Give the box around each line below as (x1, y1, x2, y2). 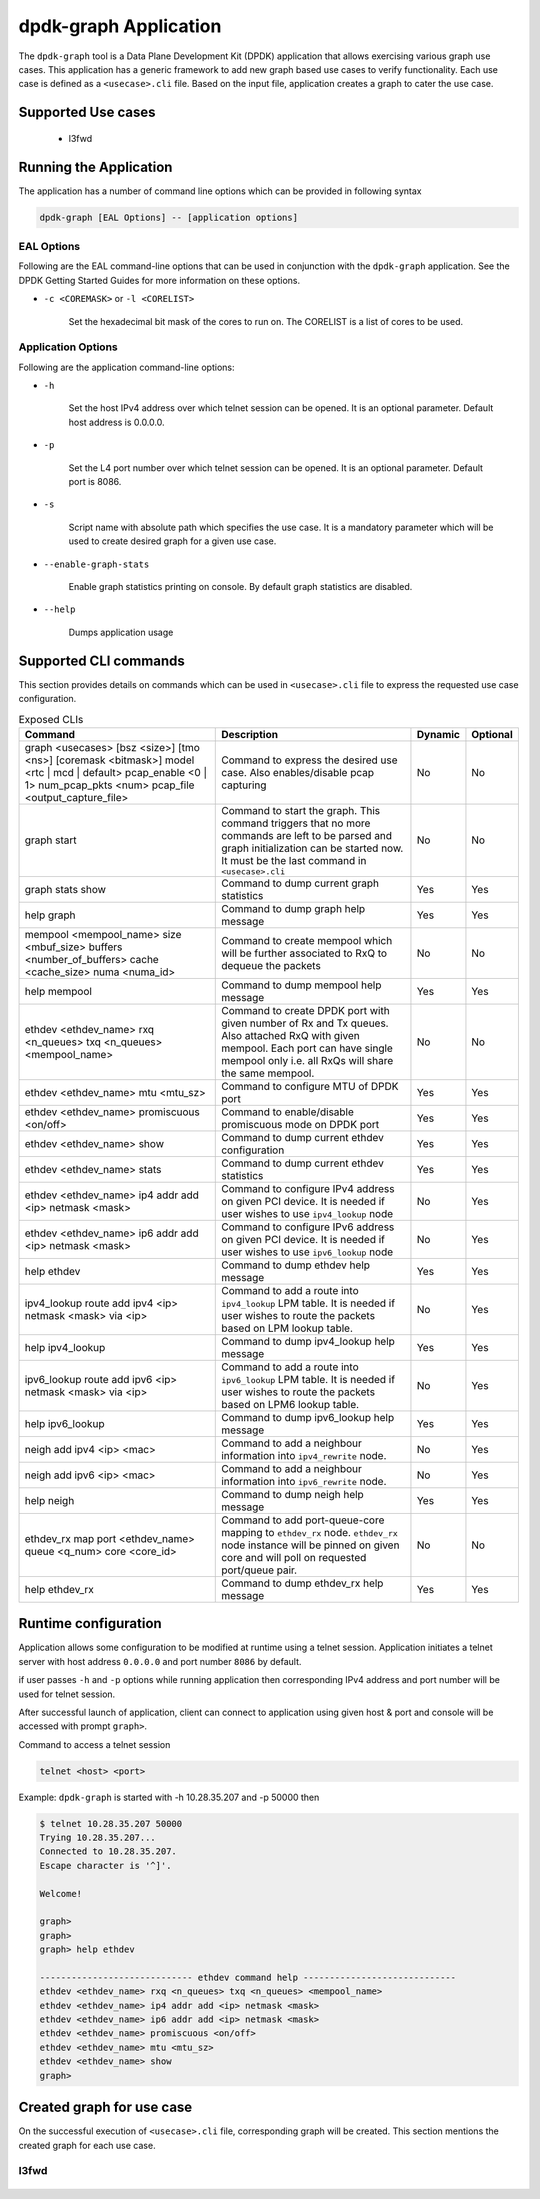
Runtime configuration (18, 1615, 162, 1632)
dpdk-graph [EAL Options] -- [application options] (39, 211, 299, 223)
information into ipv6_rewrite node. (221, 1474, 387, 1488)
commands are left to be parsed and (221, 828, 393, 842)
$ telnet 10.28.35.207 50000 (39, 1818, 183, 1829)
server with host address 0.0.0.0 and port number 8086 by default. (18, 1655, 302, 1667)
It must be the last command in (221, 853, 367, 867)
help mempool (24, 984, 92, 998)
